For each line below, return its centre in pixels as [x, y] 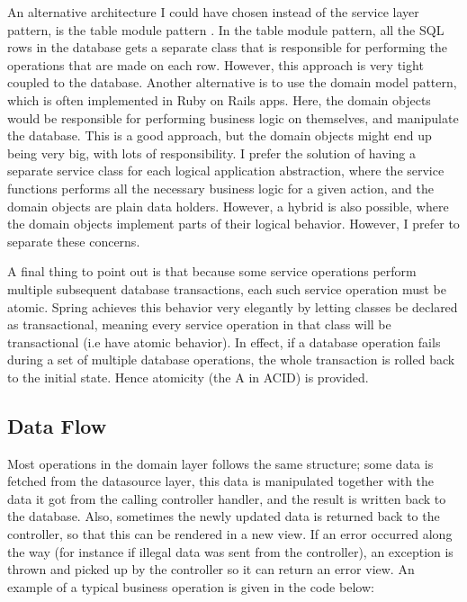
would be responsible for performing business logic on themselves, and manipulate [233, 117]
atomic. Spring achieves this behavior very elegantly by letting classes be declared [233, 306]
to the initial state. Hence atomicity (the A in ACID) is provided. [188, 377]
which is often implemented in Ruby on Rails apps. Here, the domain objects [219, 99]
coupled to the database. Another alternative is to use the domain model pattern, [232, 82]
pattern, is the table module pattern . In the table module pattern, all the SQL [226, 29]
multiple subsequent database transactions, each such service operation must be [227, 288]
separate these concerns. [74, 241]
